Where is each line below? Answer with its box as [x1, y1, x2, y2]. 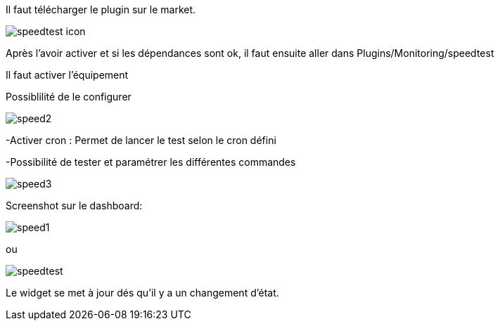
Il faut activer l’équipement [6, 69, 129, 81]
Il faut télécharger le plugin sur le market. [6, 4, 196, 15]
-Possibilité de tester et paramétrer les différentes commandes [6, 156, 296, 168]
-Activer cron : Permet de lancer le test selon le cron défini [6, 134, 276, 146]
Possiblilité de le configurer [6, 91, 132, 103]
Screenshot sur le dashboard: [6, 200, 143, 211]
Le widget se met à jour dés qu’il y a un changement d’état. [6, 287, 279, 299]
